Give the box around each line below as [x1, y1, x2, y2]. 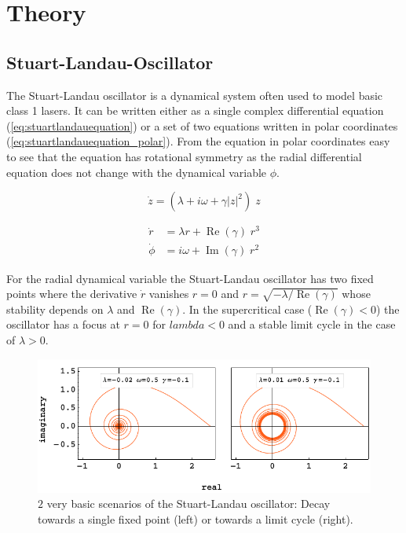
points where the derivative [6, 285, 137, 302]
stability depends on [6, 300, 104, 317]
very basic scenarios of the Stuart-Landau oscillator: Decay [46, 495, 331, 512]
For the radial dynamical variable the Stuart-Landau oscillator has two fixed [6, 270, 374, 286]
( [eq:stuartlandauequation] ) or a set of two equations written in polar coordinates [6, 117, 398, 134]
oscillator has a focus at [6, 316, 120, 333]
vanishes [148, 285, 189, 302]
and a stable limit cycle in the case [228, 316, 396, 333]
